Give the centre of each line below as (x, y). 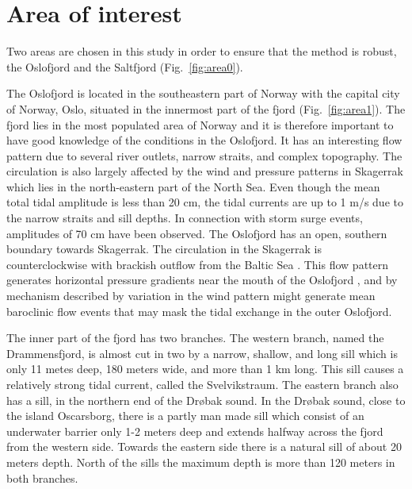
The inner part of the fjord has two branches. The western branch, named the (195, 338)
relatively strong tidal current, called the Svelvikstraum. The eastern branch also (202, 384)
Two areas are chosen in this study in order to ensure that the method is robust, (202, 51)
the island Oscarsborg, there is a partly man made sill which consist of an (185, 416)
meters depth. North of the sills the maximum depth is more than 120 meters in (201, 462)
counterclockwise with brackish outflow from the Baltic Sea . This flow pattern (198, 264)
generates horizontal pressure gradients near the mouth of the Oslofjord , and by (202, 280)
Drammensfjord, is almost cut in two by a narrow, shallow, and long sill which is (202, 353)
